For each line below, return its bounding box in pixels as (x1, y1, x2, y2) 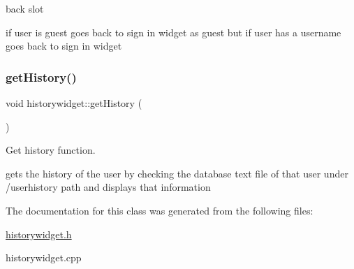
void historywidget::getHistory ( (6, 96, 142, 110)
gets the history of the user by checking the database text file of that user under (6, 166, 348, 180)
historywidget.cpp (6, 250, 82, 265)
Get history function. (6, 143, 96, 157)
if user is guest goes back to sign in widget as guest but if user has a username (6, 24, 341, 39)
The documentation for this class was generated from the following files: (6, 203, 314, 217)
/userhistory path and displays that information (6, 180, 211, 194)
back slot (6, 1, 44, 15)
